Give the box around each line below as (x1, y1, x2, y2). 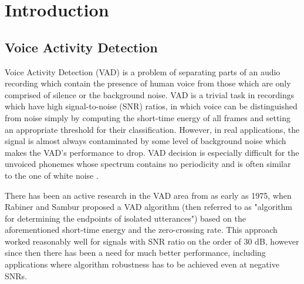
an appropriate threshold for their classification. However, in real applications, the (5, 123, 300, 135)
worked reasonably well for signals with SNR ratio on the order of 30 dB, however (5, 235, 299, 247)
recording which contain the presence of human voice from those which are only (5, 77, 291, 89)
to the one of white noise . (5, 169, 99, 181)
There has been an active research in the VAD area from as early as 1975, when (5, 189, 292, 201)
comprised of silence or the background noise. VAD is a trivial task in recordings (5, 88, 295, 101)
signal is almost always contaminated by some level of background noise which (5, 135, 286, 147)
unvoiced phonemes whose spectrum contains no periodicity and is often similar (5, 158, 291, 170)
